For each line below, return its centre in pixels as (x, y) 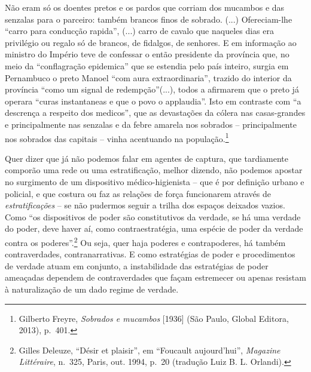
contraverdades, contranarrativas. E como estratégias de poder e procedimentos (150, 254)
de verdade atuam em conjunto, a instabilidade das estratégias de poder (137, 265)
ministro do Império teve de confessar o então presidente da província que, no (147, 54)
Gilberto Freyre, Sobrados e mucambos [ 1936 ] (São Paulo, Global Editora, (154, 318)
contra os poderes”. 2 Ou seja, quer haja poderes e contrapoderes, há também (145, 241)
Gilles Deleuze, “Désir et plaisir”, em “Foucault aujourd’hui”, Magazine (150, 350)
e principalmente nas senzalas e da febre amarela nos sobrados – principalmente (151, 124)
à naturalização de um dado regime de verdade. (92, 289)
